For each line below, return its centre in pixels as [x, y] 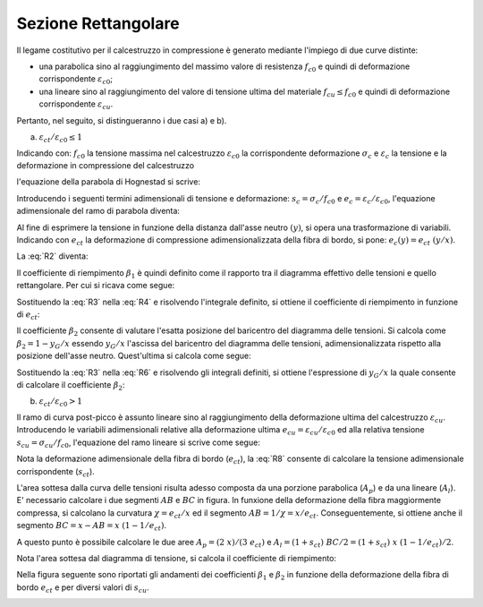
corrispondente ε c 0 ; [76, 80]
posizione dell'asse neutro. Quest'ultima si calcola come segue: [134, 356]
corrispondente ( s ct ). [56, 472]
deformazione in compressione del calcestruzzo [106, 166]
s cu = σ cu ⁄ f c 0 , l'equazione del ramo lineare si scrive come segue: [139, 443]
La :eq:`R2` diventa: [52, 256]
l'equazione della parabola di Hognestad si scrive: [109, 182]
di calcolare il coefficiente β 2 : [71, 385]
